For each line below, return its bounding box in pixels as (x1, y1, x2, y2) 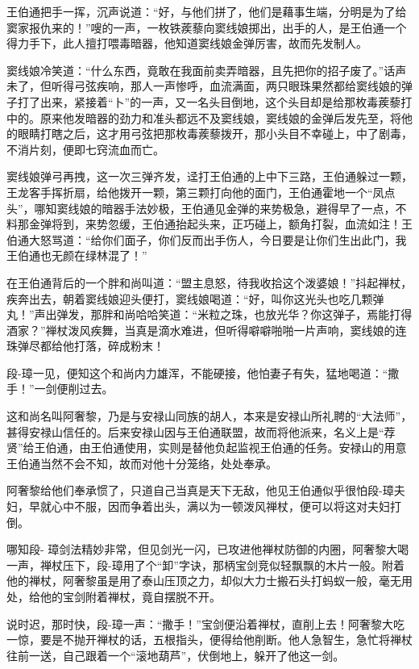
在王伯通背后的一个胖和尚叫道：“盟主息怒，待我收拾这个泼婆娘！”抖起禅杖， (6, 274, 413, 291)
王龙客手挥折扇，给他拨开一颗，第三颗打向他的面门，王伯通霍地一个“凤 (6, 183, 384, 200)
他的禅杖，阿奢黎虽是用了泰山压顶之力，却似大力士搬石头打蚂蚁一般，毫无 (6, 572, 401, 589)
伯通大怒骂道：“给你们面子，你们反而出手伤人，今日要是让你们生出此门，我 (6, 231, 407, 248)
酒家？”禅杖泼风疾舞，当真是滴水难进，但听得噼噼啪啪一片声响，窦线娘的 (6, 321, 396, 338)
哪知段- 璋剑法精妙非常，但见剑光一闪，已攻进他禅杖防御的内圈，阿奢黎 (6, 541, 387, 558)
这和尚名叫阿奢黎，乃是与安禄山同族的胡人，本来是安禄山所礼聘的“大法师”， (6, 408, 413, 424)
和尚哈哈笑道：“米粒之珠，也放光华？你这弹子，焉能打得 (113, 306, 413, 323)
